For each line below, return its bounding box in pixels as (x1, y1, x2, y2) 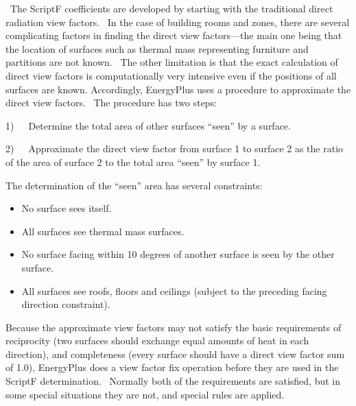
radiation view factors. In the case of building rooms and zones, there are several (5, 14, 350, 29)
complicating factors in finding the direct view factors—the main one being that (5, 28, 342, 43)
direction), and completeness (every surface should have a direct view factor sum (5, 346, 345, 361)
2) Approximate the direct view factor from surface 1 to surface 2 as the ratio (5, 141, 344, 156)
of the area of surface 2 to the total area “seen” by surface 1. (5, 154, 261, 169)
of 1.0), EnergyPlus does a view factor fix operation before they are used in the (5, 360, 339, 374)
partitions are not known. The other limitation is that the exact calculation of (5, 55, 338, 69)
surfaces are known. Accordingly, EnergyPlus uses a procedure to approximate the (5, 82, 351, 96)
